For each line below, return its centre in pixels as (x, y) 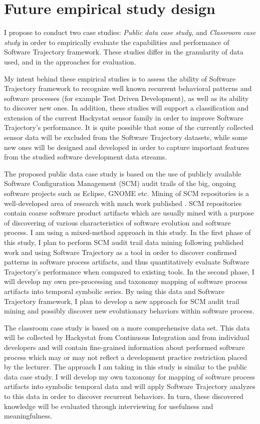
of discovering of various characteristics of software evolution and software (117, 222)
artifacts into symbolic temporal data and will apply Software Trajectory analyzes (130, 386)
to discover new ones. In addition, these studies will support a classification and (126, 108)
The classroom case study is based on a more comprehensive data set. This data (127, 327)
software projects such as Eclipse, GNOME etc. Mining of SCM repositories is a (126, 193)
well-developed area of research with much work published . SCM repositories (123, 203)
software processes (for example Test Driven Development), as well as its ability (126, 98)
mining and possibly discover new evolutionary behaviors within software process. (129, 311)
